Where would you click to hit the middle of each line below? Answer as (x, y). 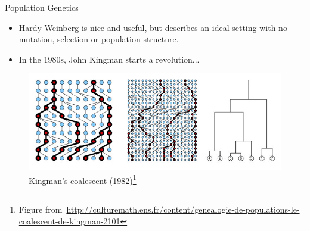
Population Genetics (42, 7)
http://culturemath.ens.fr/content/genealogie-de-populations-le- (183, 209)
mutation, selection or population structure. (99, 39)
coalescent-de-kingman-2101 (69, 221)
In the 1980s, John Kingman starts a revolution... (109, 59)
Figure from (41, 209)
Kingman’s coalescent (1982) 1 (83, 179)
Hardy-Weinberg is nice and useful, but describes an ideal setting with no (153, 27)
